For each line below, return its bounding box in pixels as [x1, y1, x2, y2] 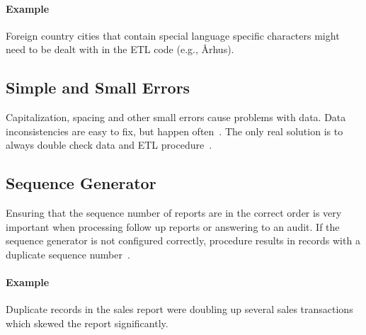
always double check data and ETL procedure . [6, 137, 212, 152]
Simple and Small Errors [6, 76, 190, 98]
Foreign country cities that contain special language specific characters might [6, 28, 340, 42]
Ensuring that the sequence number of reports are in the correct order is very [6, 205, 342, 220]
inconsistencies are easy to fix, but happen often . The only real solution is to [6, 123, 343, 138]
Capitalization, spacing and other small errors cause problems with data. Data [6, 110, 346, 125]
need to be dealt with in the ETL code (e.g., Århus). [6, 42, 234, 57]
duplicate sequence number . [6, 246, 130, 261]
